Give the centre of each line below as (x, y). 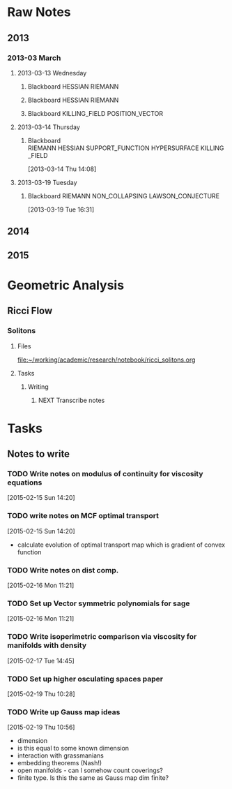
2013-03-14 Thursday (48, 127)
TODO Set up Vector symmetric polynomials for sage (99, 603)
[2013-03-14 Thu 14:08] (62, 169)
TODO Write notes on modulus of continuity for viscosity (105, 474)
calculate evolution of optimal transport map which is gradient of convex (121, 545)
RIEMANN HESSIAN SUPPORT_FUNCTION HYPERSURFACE (113, 148)
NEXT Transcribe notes (71, 400)
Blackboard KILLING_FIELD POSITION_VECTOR (95, 113)
